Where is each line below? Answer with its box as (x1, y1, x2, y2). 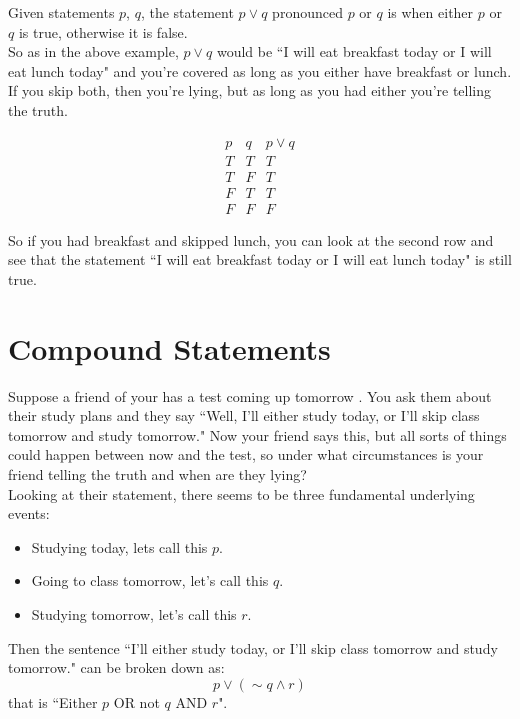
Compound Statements (8, 327, 331, 368)
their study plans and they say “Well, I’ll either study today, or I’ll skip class (8, 405, 480, 426)
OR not (113, 691, 160, 712)
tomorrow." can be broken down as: (8, 657, 225, 678)
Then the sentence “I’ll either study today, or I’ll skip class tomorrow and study (8, 637, 498, 658)
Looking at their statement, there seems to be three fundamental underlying (8, 483, 475, 504)
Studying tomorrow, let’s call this (31, 603, 237, 624)
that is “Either (8, 691, 98, 712)
